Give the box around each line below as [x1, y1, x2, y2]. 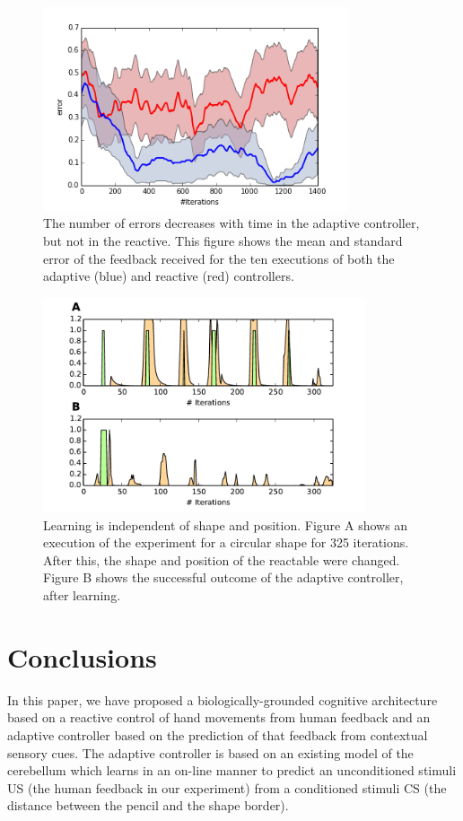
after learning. [43, 586, 121, 605]
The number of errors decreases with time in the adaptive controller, [43, 214, 420, 232]
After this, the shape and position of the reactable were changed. [43, 550, 400, 569]
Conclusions [7, 638, 157, 675]
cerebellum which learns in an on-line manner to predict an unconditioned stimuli [7, 761, 457, 780]
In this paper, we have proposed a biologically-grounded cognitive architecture [7, 690, 438, 709]
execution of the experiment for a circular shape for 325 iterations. [43, 533, 409, 552]
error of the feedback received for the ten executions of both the [43, 249, 395, 267]
